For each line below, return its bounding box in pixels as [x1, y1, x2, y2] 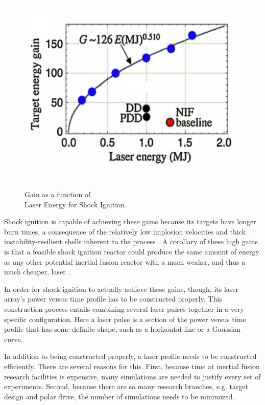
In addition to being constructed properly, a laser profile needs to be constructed [4, 351, 257, 361]
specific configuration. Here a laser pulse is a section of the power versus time [4, 313, 246, 324]
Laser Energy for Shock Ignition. [25, 199, 127, 209]
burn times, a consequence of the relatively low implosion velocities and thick [4, 226, 246, 237]
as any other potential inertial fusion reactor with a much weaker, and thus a [4, 256, 246, 267]
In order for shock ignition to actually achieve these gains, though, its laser [4, 283, 239, 294]
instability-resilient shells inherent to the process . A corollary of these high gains [4, 236, 258, 247]
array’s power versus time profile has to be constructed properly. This [4, 293, 222, 304]
